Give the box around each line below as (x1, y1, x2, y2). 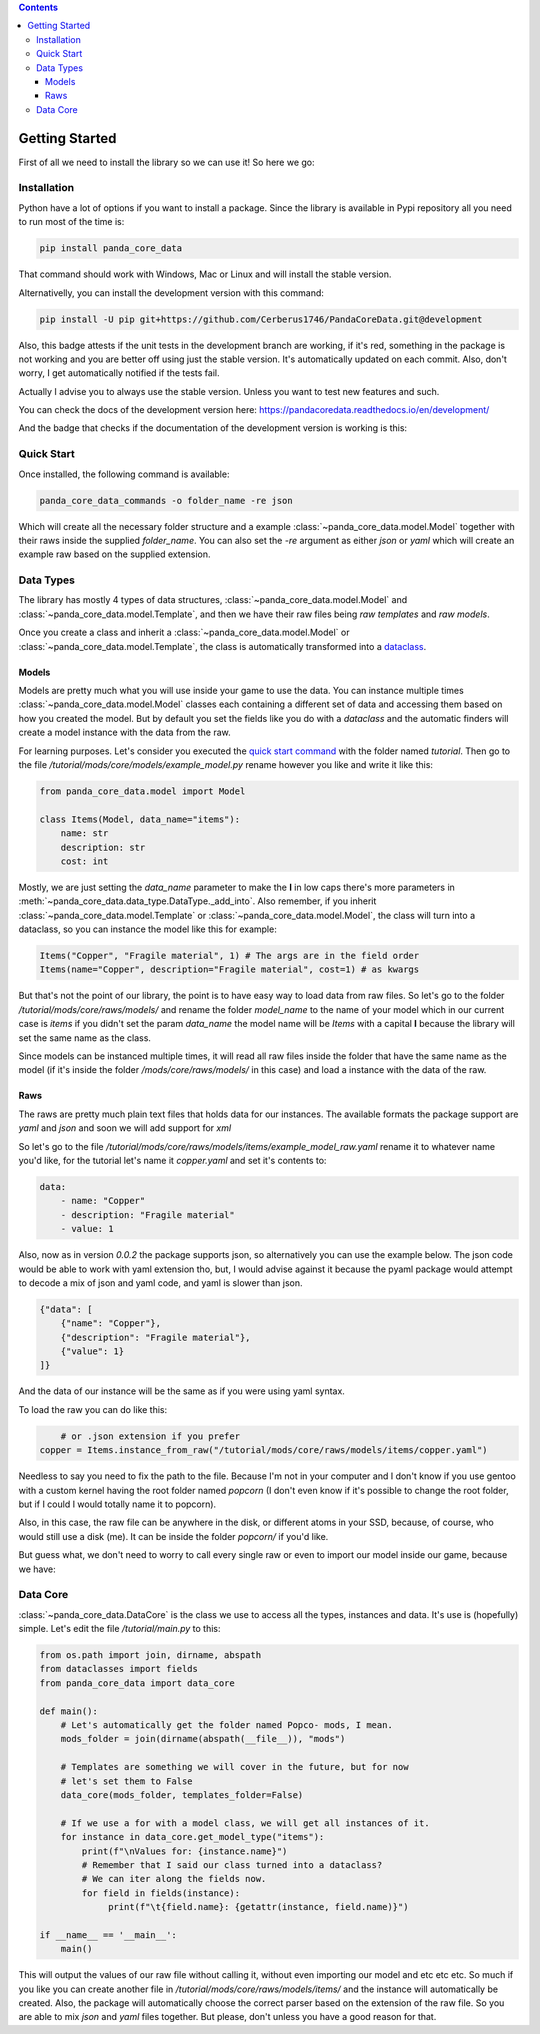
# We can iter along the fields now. (81, 1873, 267, 1885)
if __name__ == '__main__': (39, 1929, 177, 1940)
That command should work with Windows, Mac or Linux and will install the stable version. (18, 268, 392, 280)
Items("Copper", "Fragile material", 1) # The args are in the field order (39, 950, 420, 962)
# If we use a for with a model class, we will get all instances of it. (60, 1817, 430, 1829)
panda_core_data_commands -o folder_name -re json (39, 495, 294, 506)
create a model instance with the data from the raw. (18, 726, 232, 739)
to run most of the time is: (18, 216, 125, 228)
